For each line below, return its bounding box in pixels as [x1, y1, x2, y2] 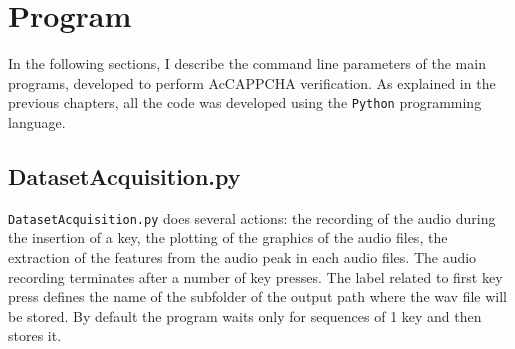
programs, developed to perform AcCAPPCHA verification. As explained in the [8, 72, 496, 93]
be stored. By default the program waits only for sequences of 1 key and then [8, 305, 482, 326]
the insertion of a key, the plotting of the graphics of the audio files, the [8, 227, 448, 248]
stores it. [8, 325, 62, 346]
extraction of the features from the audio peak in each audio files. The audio [8, 247, 477, 268]
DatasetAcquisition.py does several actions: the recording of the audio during [8, 207, 496, 228]
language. [8, 111, 66, 132]
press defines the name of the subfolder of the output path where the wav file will [8, 286, 507, 307]
